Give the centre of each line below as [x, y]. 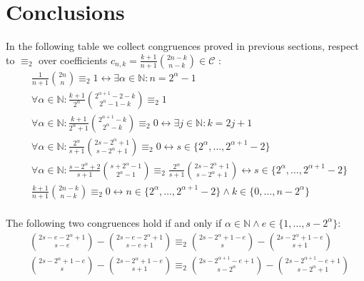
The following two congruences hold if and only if [114, 222]
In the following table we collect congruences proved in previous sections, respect [182, 46]
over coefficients [73, 60]
